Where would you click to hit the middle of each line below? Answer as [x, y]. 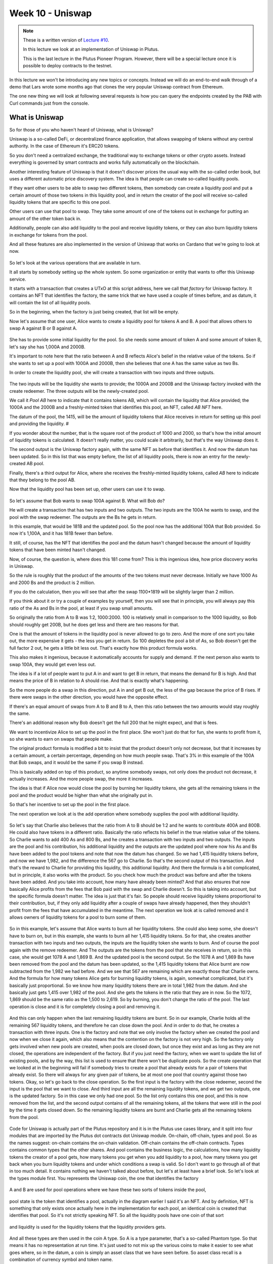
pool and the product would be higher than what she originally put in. [81, 795]
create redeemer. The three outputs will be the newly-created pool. [79, 391]
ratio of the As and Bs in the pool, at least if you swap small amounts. [81, 608]
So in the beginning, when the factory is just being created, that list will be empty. [94, 312]
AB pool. [35, 464]
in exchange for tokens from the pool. [49, 235]
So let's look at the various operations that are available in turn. [75, 262]
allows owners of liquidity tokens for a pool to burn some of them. [78, 917]
